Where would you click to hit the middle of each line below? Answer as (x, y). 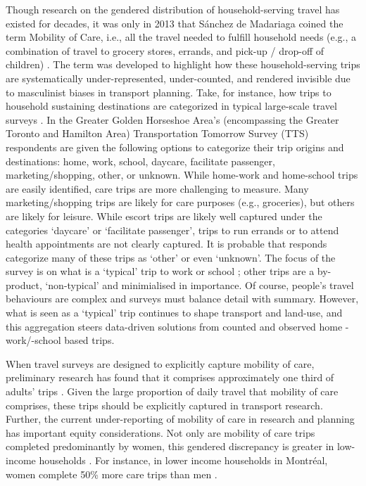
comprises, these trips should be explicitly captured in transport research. (164, 405)
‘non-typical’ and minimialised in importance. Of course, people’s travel (200, 284)
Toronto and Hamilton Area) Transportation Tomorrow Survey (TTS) (157, 133)
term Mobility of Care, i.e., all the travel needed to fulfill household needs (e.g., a (181, 37)
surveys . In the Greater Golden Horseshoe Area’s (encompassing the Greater (172, 119)
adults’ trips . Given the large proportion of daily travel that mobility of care (172, 391)
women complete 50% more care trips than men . (112, 474)
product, (24, 284)
